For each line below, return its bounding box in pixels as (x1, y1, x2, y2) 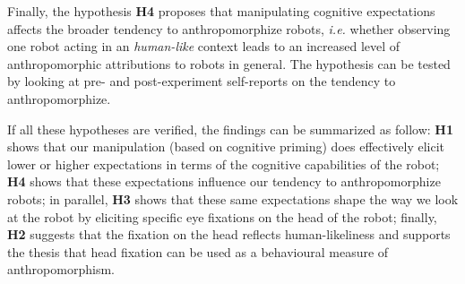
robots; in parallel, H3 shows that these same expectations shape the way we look (7, 189, 459, 208)
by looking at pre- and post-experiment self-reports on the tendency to (7, 72, 396, 90)
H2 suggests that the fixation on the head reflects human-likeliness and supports (7, 225, 451, 244)
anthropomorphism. (7, 260, 115, 279)
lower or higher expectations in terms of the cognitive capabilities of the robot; (7, 154, 440, 173)
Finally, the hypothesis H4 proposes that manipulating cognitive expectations (7, 2, 435, 20)
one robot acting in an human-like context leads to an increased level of (7, 37, 400, 56)
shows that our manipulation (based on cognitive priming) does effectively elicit (7, 137, 445, 156)
